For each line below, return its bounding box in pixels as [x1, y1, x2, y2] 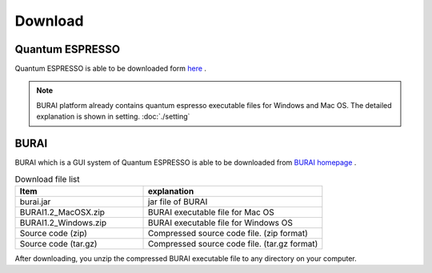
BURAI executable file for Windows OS [147, 217, 294, 228]
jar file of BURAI [147, 196, 208, 207]
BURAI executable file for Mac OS [147, 207, 275, 218]
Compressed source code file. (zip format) [147, 227, 308, 239]
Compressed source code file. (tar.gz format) [147, 238, 318, 249]
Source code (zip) [19, 227, 88, 239]
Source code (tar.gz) [19, 238, 98, 249]
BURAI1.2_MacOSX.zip [19, 207, 106, 218]
